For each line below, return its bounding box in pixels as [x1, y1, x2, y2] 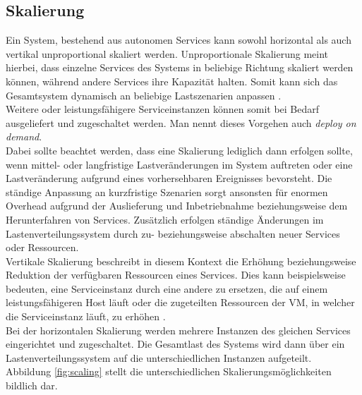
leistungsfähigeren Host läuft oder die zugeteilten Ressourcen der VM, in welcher [6, 295, 355, 310]
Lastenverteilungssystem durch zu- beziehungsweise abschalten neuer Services [6, 226, 340, 241]
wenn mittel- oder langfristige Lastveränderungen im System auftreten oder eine [6, 157, 353, 171]
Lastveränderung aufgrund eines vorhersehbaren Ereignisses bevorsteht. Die [6, 171, 332, 186]
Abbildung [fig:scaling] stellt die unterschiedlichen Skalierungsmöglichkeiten [6, 364, 332, 379]
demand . [6, 129, 42, 144]
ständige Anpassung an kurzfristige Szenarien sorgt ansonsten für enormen [6, 184, 328, 199]
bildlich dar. [6, 378, 58, 393]
